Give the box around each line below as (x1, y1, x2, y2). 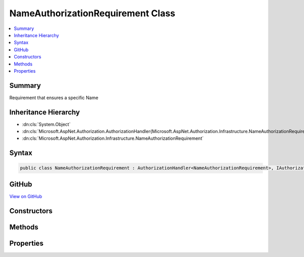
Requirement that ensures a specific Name (9, 94, 99, 101)
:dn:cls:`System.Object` (22, 121, 71, 127)
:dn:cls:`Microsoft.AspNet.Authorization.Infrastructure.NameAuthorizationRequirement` (22, 135, 204, 142)
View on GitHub (9, 193, 43, 199)
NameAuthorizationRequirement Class (9, 8, 176, 19)
